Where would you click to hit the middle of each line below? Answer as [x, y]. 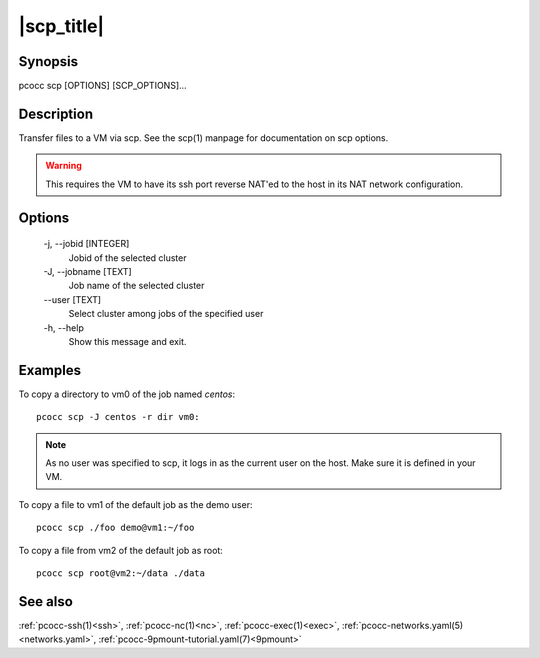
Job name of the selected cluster [136, 286]
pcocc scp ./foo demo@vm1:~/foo [115, 528]
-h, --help [63, 327]
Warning [63, 166]
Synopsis [48, 61]
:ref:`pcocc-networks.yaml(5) [402, 625]
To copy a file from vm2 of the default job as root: [121, 550]
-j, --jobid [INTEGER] [86, 244]
